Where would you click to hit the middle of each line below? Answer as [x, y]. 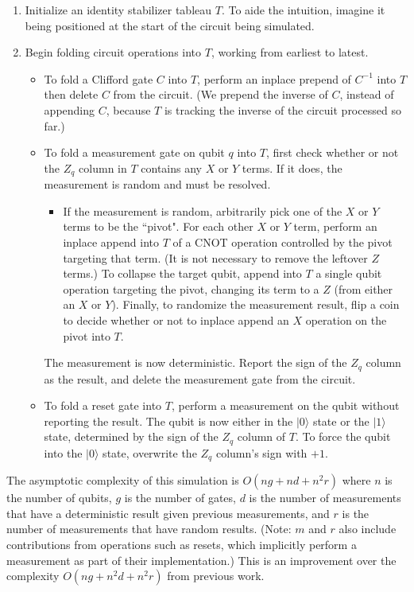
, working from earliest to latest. [290, 52]
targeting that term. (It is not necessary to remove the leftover [215, 257]
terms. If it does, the [292, 167]
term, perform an [335, 226]
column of [261, 436]
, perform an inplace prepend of [274, 78]
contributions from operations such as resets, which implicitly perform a [182, 545]
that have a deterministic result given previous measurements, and [168, 513]
